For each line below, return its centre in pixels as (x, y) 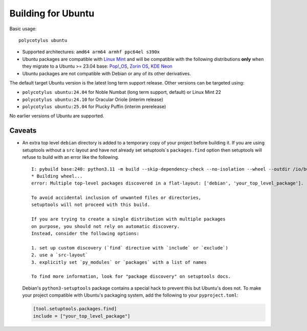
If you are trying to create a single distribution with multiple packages (128, 219)
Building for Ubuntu (52, 13)
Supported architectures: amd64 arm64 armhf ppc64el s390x (91, 52)
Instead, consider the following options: (85, 234)
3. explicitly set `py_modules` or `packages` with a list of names (119, 262)
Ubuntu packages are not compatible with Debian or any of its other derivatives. (107, 73)
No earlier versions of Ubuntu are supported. (57, 116)
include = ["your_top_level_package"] (82, 316)
